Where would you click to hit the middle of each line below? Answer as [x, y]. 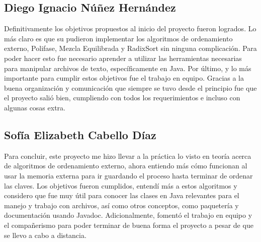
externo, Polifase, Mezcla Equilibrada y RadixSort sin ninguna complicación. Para [130, 48]
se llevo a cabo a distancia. [45, 235]
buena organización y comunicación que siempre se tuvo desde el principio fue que [130, 87]
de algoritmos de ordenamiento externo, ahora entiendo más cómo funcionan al [126, 166]
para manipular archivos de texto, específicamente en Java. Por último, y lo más [128, 68]
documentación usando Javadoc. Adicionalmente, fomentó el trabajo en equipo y [128, 215]
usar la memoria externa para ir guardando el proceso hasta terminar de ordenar [128, 175]
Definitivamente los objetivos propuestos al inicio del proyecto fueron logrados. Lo [130, 28]
